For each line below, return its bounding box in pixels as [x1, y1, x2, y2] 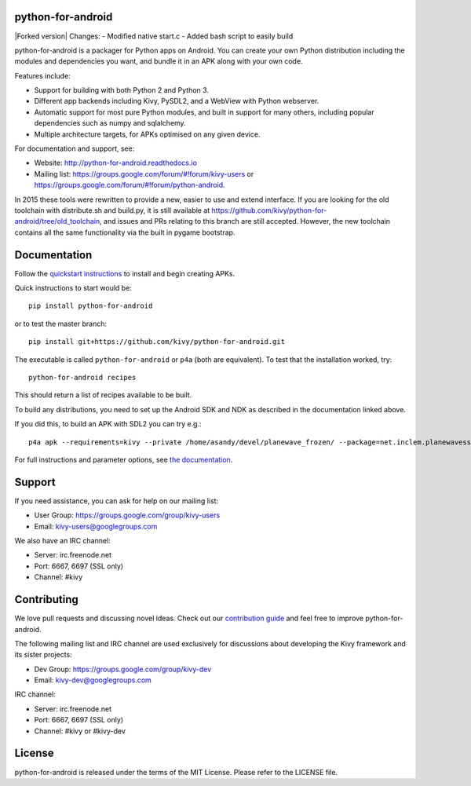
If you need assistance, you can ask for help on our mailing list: [14, 495, 219, 506]
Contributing [14, 593, 78, 606]
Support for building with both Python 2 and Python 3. [34, 86, 210, 95]
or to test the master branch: [14, 319, 108, 328]
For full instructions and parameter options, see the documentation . [14, 455, 233, 464]
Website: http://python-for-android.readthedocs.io [34, 158, 198, 168]
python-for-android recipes [28, 373, 137, 382]
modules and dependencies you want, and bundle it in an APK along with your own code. [14, 57, 303, 66]
